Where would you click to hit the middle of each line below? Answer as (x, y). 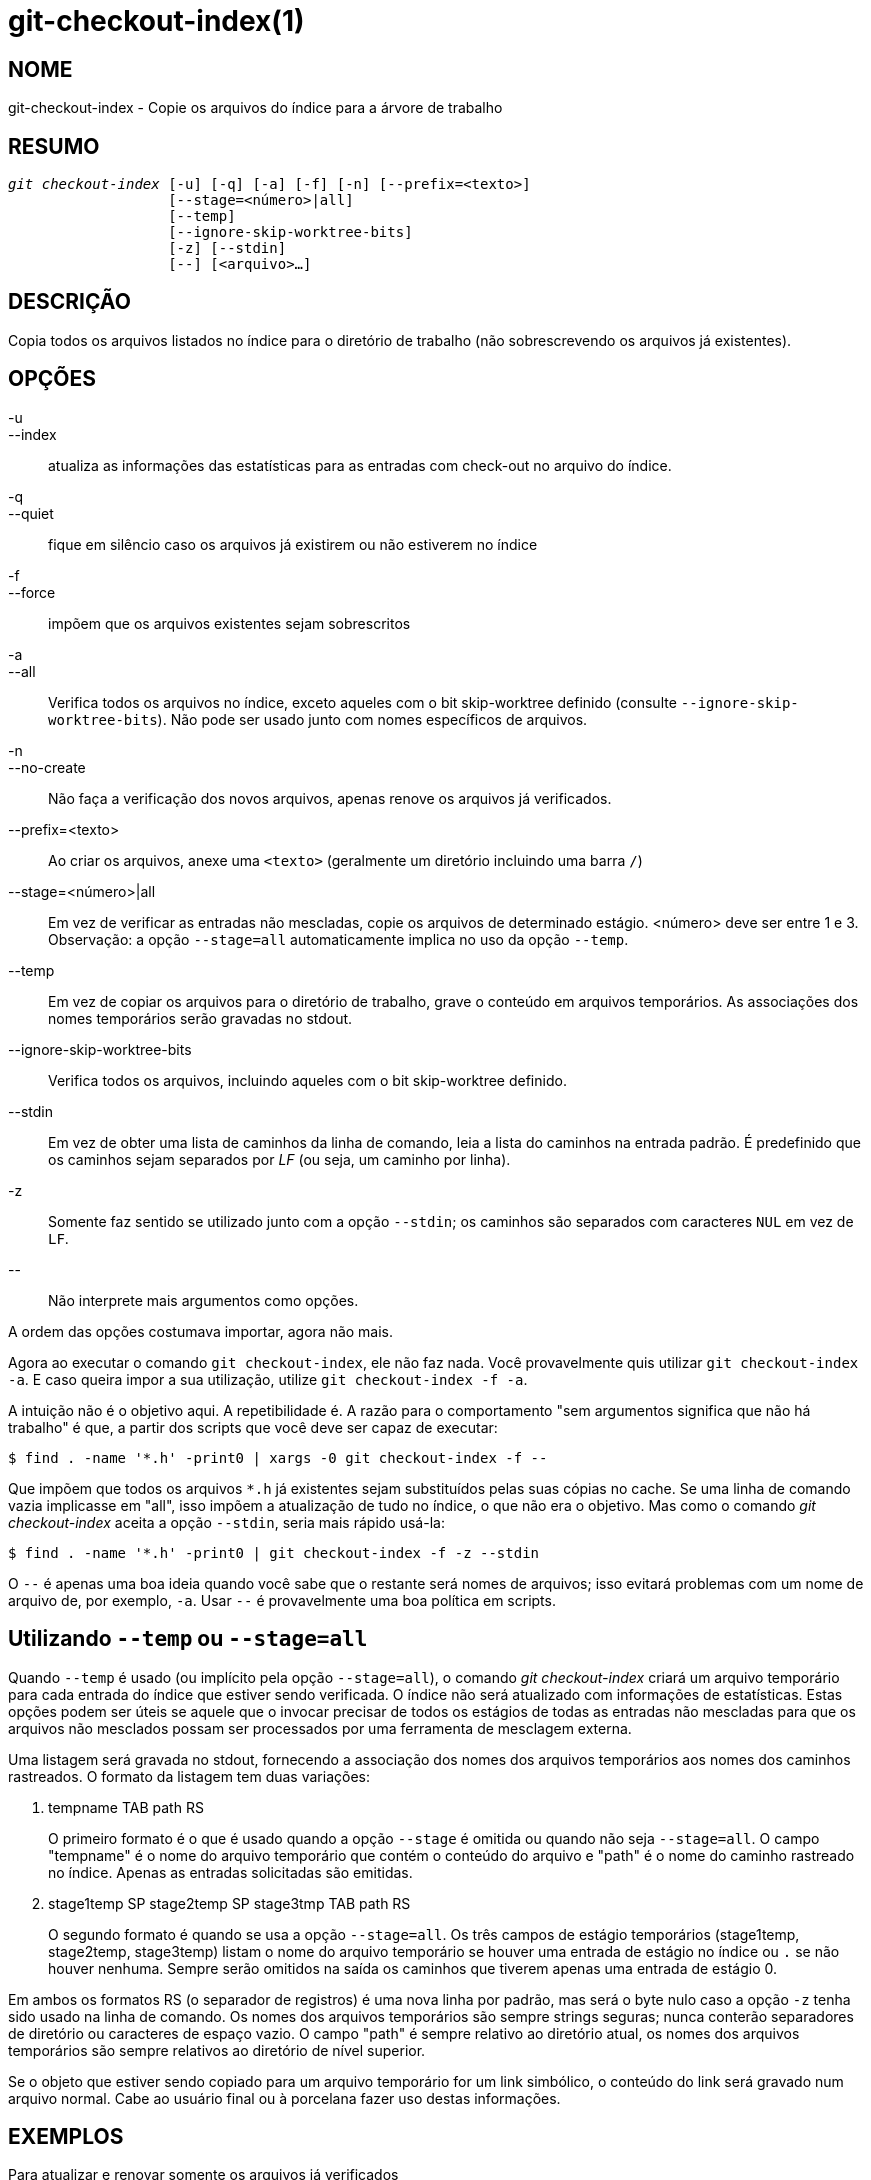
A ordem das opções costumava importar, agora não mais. (201, 1331)
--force (32, 592)
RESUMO (54, 146)
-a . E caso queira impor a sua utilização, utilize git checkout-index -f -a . (268, 1379)
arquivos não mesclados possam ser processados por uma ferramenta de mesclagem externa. (320, 1728)
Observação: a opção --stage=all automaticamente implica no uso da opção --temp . (338, 939)
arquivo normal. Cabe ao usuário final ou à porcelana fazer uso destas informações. (284, 2098)
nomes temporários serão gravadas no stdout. (200, 1018)
